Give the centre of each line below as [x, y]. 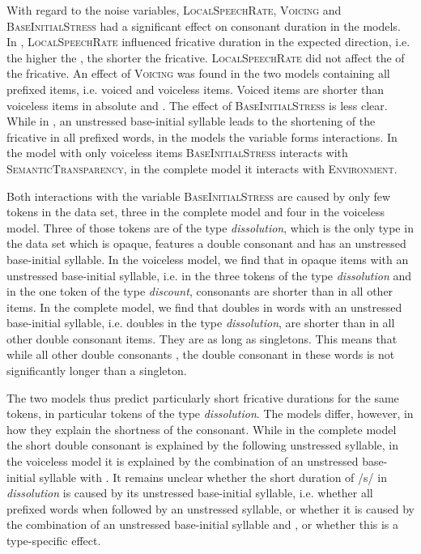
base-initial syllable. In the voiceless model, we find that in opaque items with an [208, 259]
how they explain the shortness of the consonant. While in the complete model [202, 429]
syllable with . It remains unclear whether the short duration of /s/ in [213, 477]
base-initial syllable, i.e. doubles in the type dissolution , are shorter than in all [201, 323]
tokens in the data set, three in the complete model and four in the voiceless [196, 212]
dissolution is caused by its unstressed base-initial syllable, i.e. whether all [190, 493]
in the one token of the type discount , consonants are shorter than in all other [200, 291]
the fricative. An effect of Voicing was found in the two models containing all [198, 73]
